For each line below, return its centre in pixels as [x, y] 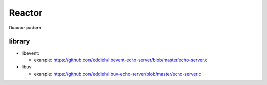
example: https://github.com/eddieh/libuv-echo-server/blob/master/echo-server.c [117, 74]
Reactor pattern [25, 28]
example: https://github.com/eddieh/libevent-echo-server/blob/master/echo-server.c [121, 60]
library [20, 42]
